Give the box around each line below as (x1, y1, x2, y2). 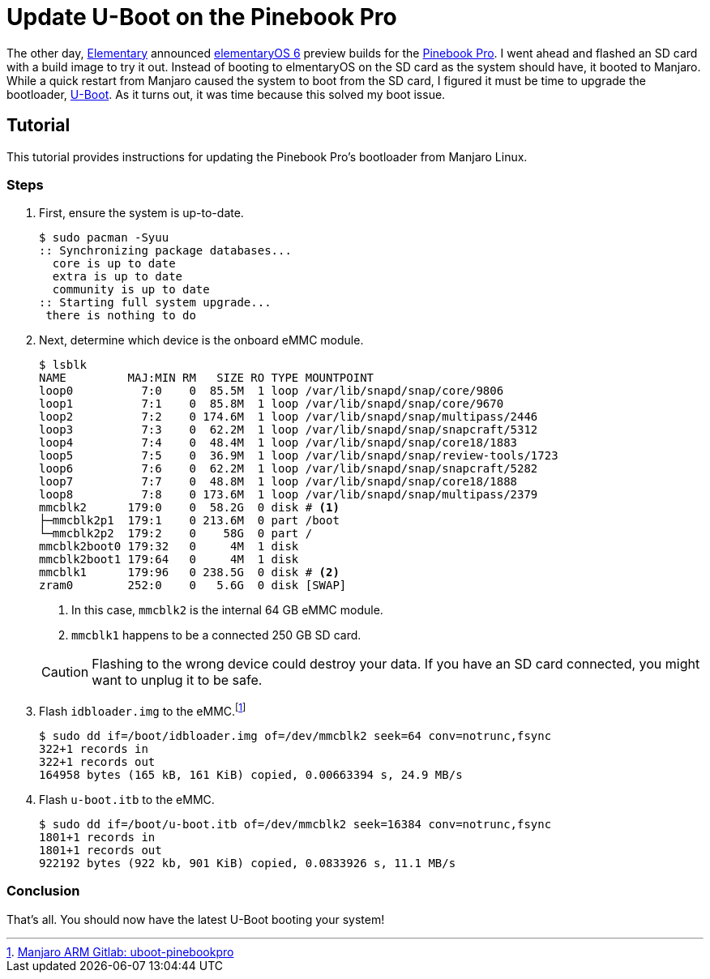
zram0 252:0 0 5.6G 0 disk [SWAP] (39, 579, 347, 592)
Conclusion (6, 883, 80, 900)
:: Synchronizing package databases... (39, 244, 292, 258)
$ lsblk (39, 358, 88, 372)
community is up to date (52, 283, 210, 297)
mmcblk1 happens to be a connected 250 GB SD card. (71, 628, 361, 643)
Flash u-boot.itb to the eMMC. (39, 793, 215, 806)
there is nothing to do (45, 309, 196, 323)
